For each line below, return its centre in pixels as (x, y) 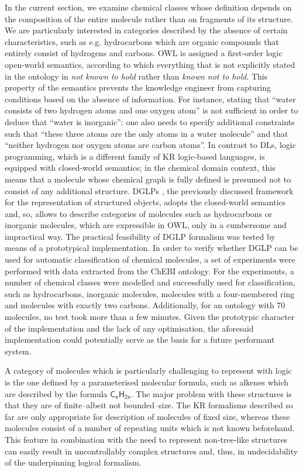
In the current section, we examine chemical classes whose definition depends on (148, 7)
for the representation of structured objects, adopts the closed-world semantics (145, 202)
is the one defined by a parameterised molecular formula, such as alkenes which (147, 382)
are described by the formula (56, 393)
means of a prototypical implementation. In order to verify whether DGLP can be (151, 248)
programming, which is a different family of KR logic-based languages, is (135, 156)
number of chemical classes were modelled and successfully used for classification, (150, 282)
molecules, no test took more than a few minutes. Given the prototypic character (150, 317)
